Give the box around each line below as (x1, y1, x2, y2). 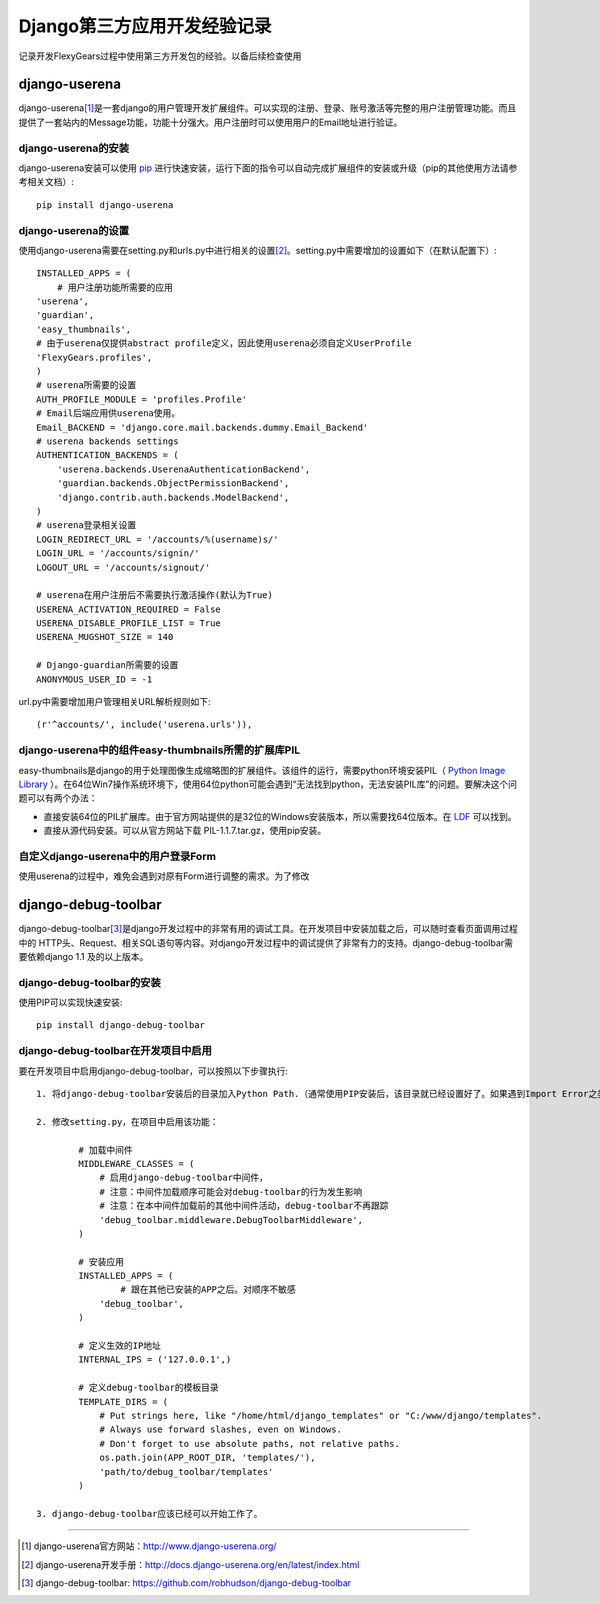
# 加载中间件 (78, 1144, 134, 1155)
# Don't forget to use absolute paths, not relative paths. (99, 1438, 400, 1449)
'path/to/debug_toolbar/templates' (99, 1466, 274, 1477)
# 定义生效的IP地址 (78, 1340, 162, 1352)
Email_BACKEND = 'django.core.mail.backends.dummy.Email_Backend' (36, 421, 369, 433)
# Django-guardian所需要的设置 (36, 660, 179, 671)
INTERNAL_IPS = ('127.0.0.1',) (78, 1354, 232, 1365)
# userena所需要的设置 (36, 380, 137, 391)
